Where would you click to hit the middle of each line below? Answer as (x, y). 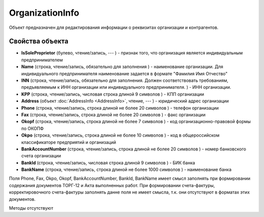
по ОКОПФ (33, 128)
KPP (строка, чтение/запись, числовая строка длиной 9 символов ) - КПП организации (113, 94)
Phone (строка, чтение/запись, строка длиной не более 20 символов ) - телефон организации (120, 108)
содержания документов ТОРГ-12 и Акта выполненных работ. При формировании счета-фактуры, (112, 185)
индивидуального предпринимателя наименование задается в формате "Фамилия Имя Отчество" (124, 73)
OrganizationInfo (44, 13)
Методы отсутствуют (31, 208)
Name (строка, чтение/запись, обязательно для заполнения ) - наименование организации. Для (122, 67)
